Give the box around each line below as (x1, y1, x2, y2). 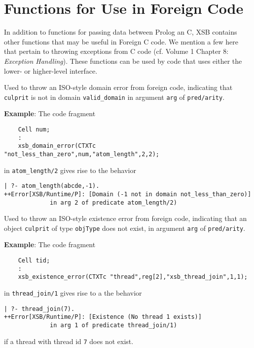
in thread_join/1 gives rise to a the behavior (4, 288, 142, 298)
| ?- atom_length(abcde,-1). (4, 182, 100, 190)
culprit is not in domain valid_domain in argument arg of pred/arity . (4, 91, 225, 102)
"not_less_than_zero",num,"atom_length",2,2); (4, 150, 159, 158)
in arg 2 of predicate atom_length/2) (50, 199, 177, 206)
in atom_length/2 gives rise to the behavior (4, 165, 136, 175)
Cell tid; (18, 257, 50, 264)
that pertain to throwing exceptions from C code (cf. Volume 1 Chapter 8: (4, 46, 229, 56)
